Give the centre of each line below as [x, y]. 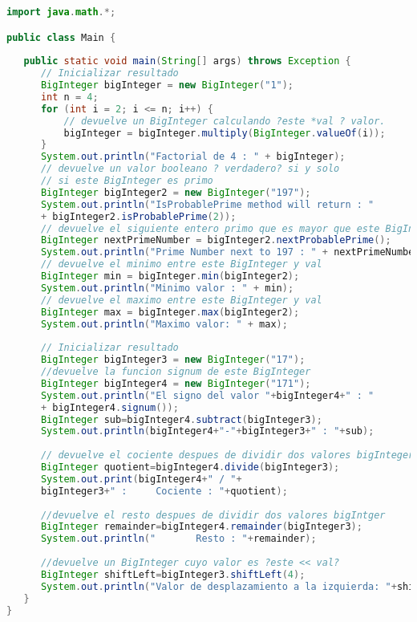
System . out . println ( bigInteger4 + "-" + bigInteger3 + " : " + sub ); [207, 431]
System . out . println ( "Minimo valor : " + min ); [167, 288]
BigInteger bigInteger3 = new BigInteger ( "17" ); [173, 360]
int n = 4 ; [69, 97]
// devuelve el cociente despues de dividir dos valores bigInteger [227, 455]
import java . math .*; [61, 12]
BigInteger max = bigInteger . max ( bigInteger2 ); [170, 312]
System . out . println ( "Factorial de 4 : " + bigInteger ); [193, 157]
